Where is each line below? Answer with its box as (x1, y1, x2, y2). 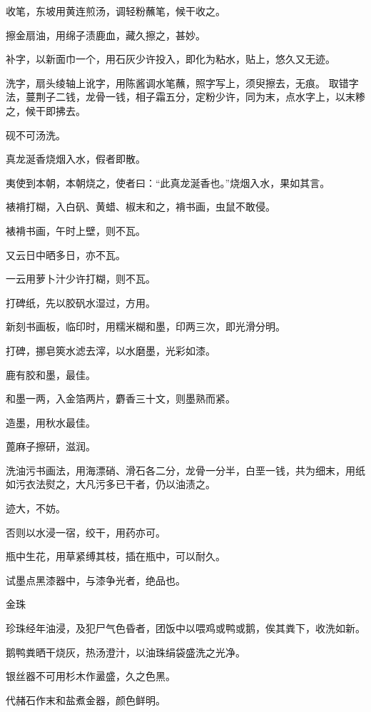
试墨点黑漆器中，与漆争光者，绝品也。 (6, 572, 185, 587)
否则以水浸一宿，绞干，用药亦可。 (6, 524, 166, 539)
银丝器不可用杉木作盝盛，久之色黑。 (6, 668, 176, 683)
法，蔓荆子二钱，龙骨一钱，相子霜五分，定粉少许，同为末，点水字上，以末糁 (6, 89, 365, 104)
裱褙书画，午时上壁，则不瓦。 (6, 223, 146, 238)
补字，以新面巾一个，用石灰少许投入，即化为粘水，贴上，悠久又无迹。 (6, 51, 335, 66)
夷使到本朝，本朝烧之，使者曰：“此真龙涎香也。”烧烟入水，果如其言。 (6, 175, 330, 190)
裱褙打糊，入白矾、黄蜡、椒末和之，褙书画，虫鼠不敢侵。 (6, 199, 275, 214)
